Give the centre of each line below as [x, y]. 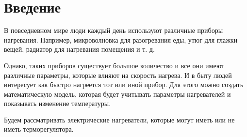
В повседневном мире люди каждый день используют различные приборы [114, 30]
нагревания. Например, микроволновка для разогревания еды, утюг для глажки [121, 39]
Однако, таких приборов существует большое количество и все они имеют [114, 65]
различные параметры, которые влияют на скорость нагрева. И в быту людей [118, 75]
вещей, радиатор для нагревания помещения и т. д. [79, 49]
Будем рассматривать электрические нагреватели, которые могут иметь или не [119, 119]
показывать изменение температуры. [58, 103]
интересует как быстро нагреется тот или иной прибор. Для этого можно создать [124, 84]
